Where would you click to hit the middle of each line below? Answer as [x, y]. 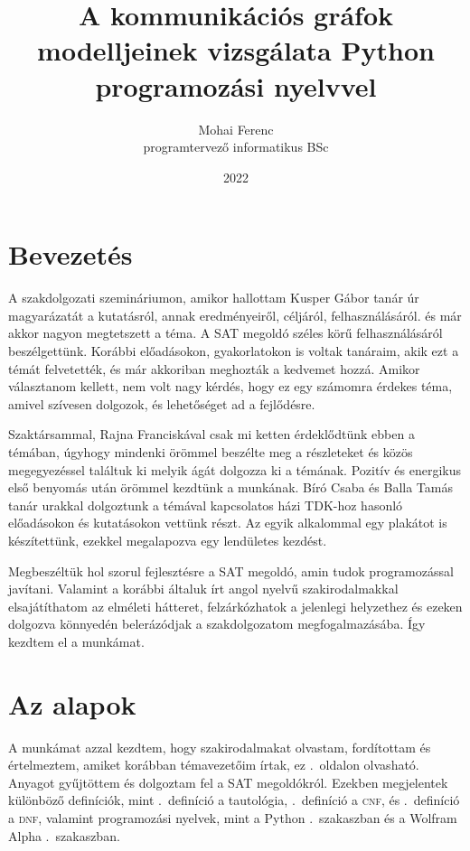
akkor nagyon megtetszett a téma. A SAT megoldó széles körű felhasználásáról [226, 333]
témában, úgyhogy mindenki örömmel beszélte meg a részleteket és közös [211, 451]
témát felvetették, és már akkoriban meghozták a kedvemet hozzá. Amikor [214, 368]
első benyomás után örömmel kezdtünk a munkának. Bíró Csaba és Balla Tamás [230, 487]
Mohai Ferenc [236, 129]
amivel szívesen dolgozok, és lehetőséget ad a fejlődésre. [162, 403]
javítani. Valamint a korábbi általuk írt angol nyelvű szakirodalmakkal [203, 589]
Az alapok [72, 703]
